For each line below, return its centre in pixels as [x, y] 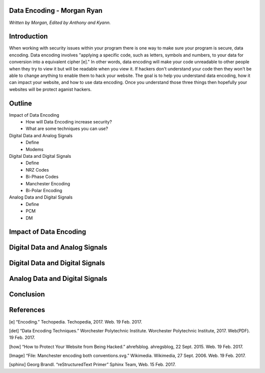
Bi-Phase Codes [42, 177]
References [27, 310]
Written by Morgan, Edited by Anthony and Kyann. [60, 23]
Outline [20, 103]
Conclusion [27, 294]
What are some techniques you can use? [67, 129]
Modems [35, 149]
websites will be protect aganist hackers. [50, 89]
